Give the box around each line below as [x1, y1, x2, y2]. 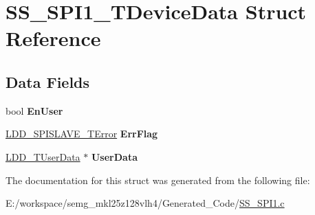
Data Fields [6, 71, 90, 92]
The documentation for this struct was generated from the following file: [6, 172, 310, 187]
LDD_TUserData [6, 149, 80, 163]
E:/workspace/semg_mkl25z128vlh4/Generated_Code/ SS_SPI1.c [6, 196, 285, 210]
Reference [6, 24, 101, 52]
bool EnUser [6, 103, 63, 117]
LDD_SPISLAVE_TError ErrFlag [6, 126, 158, 141]
